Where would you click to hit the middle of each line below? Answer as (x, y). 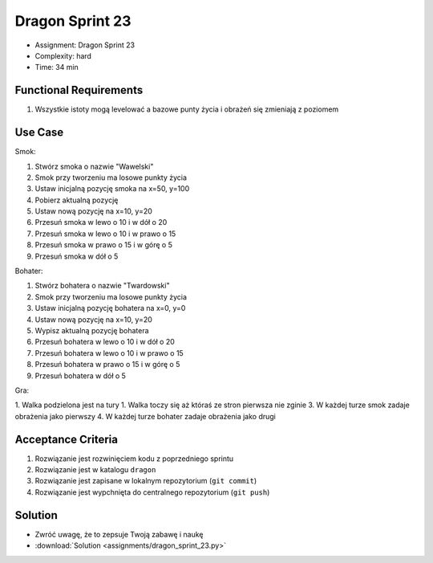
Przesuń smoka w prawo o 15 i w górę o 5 (103, 245)
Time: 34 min (57, 67)
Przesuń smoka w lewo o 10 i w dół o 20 (101, 222)
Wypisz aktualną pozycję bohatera (92, 330)
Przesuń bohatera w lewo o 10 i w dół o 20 (105, 342)
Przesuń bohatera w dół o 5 (80, 375)
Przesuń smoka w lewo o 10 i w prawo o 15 (105, 234)
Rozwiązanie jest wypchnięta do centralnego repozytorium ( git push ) (152, 492)
